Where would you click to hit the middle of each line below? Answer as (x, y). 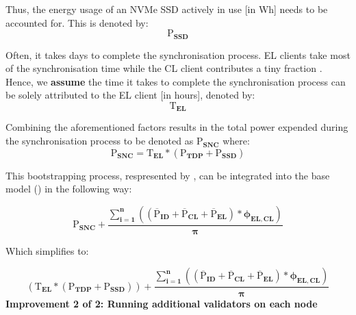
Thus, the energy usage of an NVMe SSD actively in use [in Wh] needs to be (167, 9)
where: (236, 141)
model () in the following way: (69, 189)
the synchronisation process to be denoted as (100, 141)
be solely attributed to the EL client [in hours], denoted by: (130, 95)
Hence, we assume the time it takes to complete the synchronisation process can (176, 81)
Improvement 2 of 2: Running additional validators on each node (162, 303)
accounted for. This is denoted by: (77, 22)
